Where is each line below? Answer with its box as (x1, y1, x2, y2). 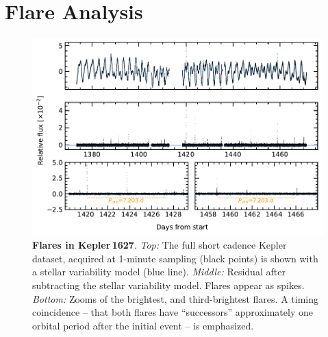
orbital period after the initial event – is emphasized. (32, 318, 254, 332)
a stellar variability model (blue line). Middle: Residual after (32, 264, 286, 279)
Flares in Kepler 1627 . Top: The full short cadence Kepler (32, 238, 287, 252)
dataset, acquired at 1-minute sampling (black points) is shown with (32, 251, 318, 265)
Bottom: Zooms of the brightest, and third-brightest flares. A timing (32, 291, 318, 305)
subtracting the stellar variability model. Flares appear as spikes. (32, 278, 305, 292)
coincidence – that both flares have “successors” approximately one (32, 305, 313, 319)
